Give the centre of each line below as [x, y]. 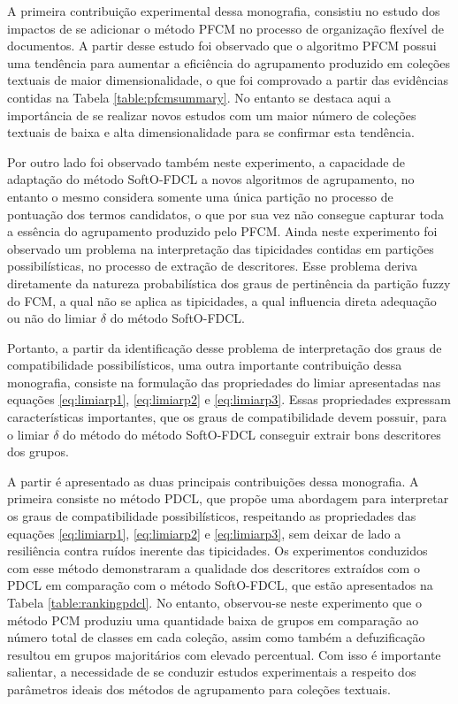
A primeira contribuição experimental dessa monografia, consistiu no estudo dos [224, 11]
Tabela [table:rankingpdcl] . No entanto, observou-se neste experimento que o [214, 602]
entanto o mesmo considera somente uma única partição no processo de [200, 196]
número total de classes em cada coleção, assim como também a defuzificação [216, 637]
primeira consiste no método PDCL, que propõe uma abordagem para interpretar [228, 498]
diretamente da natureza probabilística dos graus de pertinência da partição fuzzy [229, 283]
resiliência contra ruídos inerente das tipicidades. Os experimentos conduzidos [218, 551]
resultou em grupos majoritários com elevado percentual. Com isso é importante [224, 654]
